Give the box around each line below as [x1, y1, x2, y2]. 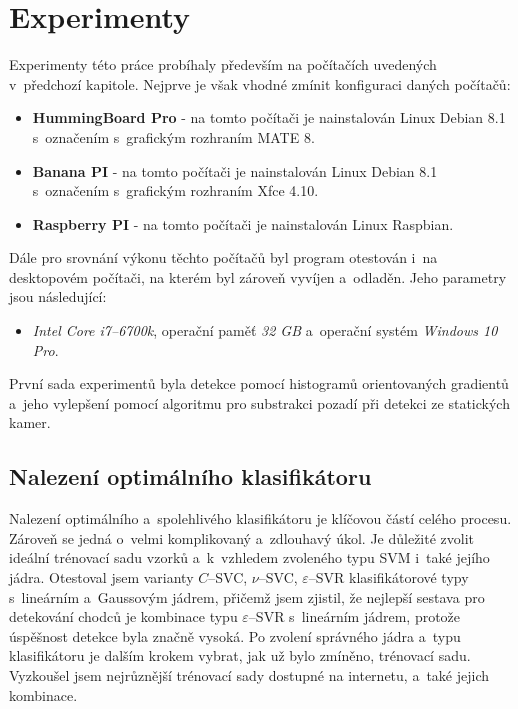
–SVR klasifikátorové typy [308, 567, 469, 588]
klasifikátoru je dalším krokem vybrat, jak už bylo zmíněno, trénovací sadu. [9, 645, 471, 666]
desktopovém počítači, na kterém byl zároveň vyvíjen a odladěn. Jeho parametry [9, 266, 507, 287]
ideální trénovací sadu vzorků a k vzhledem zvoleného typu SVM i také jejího [9, 547, 490, 568]
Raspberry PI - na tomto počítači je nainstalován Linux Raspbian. [32, 213, 454, 234]
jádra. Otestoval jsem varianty [9, 567, 194, 588]
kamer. [9, 412, 51, 433]
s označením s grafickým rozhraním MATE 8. [32, 126, 315, 147]
